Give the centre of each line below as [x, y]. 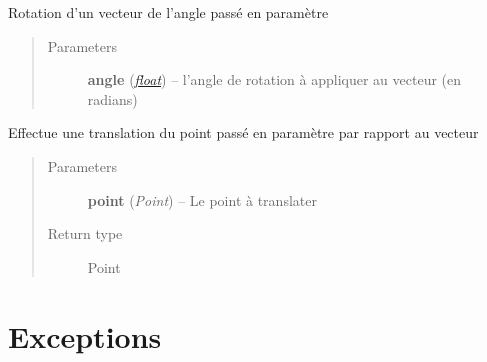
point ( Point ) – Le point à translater [202, 199]
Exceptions [85, 335]
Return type [85, 233]
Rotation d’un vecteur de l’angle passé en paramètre [168, 12]
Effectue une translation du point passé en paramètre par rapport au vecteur [243, 132]
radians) [112, 98]
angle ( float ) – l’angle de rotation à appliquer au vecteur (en [274, 79]
